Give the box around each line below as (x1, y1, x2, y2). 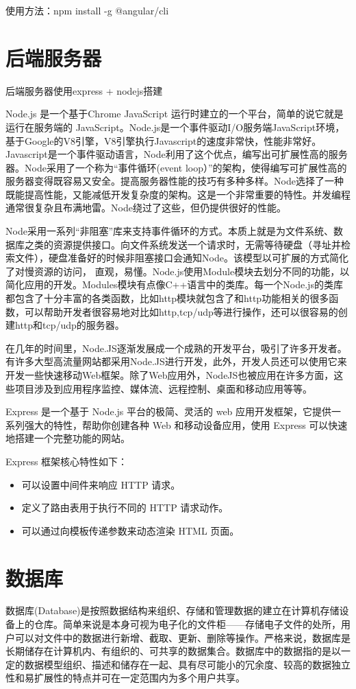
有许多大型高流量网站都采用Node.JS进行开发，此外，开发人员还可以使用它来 (5, 354, 347, 369)
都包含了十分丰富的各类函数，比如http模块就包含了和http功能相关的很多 (5, 291, 329, 305)
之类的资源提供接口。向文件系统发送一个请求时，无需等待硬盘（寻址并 (24, 237, 341, 251)
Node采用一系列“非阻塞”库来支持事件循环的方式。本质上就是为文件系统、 (5, 224, 334, 238)
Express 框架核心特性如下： (5, 454, 128, 468)
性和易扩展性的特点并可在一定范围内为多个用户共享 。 (5, 670, 245, 685)
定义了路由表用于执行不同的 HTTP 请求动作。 (21, 500, 229, 515)
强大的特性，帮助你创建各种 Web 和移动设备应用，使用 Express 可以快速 (24, 417, 348, 432)
